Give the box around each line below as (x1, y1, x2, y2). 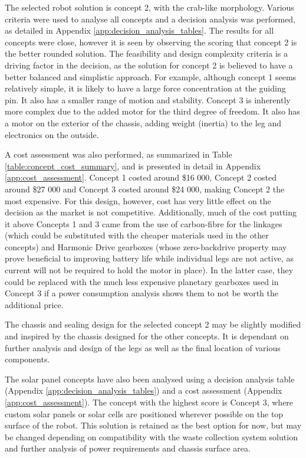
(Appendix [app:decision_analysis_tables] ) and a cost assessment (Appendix (5, 384, 282, 397)
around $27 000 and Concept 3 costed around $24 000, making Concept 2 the (5, 182, 285, 195)
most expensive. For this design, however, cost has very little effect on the (5, 194, 271, 207)
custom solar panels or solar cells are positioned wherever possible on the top (5, 407, 284, 420)
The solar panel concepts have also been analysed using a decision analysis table (5, 372, 295, 385)
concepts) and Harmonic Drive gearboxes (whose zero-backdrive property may (5, 240, 287, 253)
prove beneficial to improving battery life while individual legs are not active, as (5, 252, 294, 264)
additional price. (5, 298, 64, 310)
